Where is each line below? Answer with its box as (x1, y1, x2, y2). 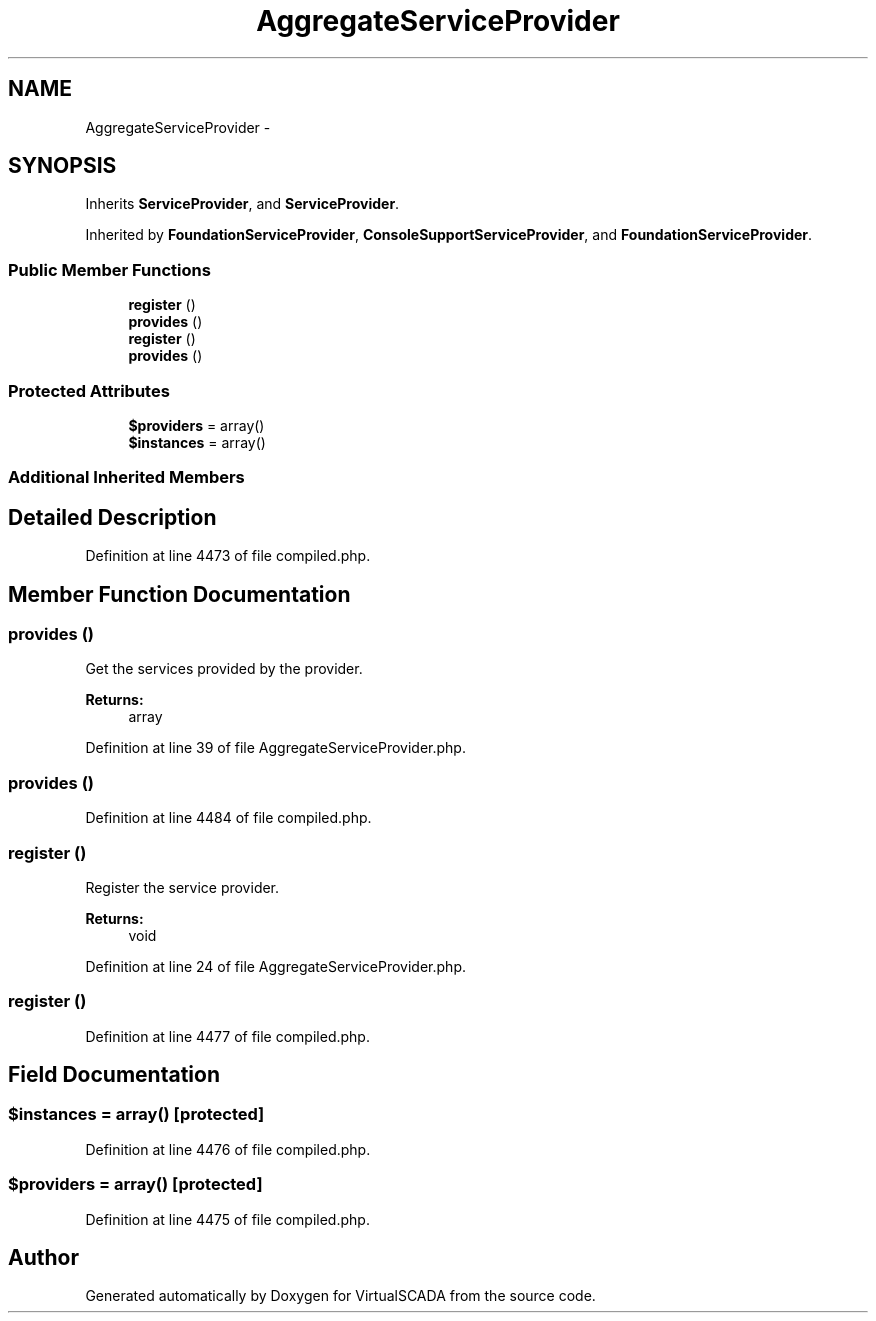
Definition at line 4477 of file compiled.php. (85, 1027, 370, 1045)
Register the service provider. (85, 878, 280, 896)
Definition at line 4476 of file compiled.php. (85, 1140, 371, 1158)
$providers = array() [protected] (8, 1174, 263, 1195)
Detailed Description (8, 504, 217, 530)
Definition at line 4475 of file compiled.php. (85, 1210, 370, 1228)
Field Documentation (8, 1062, 220, 1088)
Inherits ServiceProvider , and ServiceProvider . (85, 195, 400, 213)
